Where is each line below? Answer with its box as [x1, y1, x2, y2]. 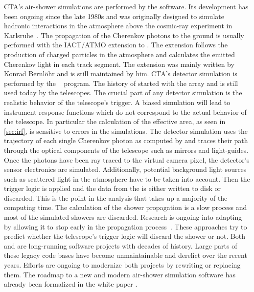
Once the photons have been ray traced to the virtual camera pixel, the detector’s [4, 154, 250, 165]
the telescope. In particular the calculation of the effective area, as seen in [4, 116, 226, 126]
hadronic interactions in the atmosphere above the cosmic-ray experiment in [4, 21, 232, 31]
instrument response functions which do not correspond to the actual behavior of [4, 106, 247, 117]
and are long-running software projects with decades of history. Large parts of [4, 240, 237, 250]
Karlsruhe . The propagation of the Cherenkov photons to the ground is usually [4, 30, 244, 40]
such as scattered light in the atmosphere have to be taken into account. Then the [4, 173, 250, 184]
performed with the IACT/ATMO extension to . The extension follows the [4, 40, 228, 50]
